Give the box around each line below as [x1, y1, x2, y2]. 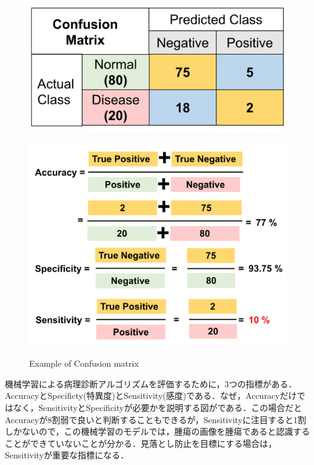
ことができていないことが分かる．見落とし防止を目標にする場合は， [5, 436, 277, 449]
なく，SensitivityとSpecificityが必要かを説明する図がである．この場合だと [13, 401, 302, 414]
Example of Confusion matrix [29, 357, 139, 370]
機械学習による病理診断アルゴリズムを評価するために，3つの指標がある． [5, 377, 297, 390]
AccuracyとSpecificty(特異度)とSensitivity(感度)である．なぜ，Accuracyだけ [5, 389, 297, 402]
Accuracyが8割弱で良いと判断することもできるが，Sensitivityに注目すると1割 [5, 413, 306, 426]
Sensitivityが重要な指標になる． [5, 449, 129, 461]
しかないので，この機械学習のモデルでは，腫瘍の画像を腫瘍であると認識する [5, 425, 310, 438]
